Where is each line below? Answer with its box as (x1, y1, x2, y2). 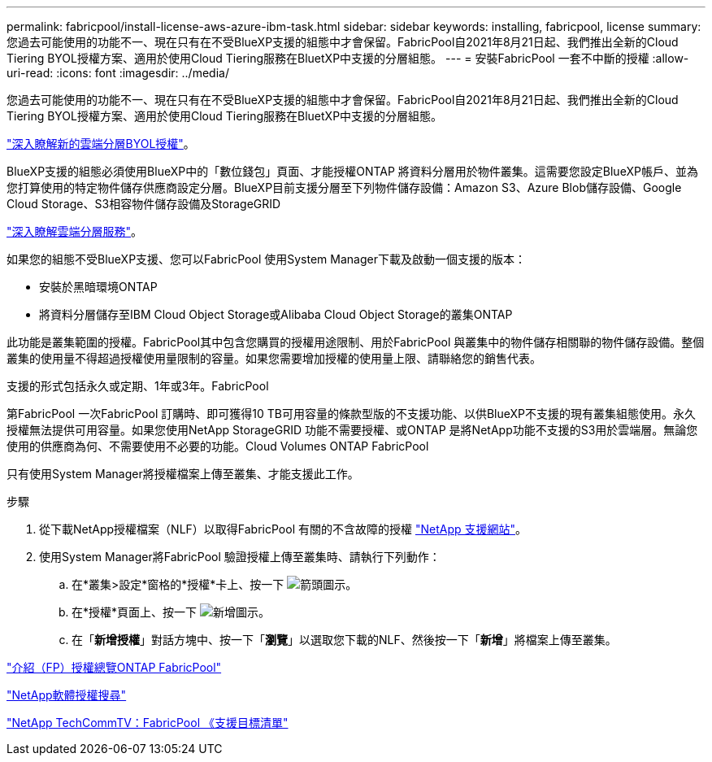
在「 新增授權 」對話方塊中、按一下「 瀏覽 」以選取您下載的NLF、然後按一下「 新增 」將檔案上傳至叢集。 (72, 633, 617, 647)
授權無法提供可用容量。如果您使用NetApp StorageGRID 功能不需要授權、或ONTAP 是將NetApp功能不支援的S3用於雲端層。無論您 (7, 423, 698, 437)
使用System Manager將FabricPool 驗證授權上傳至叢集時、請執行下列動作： (39, 550, 441, 564)
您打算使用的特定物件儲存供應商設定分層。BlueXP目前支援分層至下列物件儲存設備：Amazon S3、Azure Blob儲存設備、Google (7, 181, 682, 194)
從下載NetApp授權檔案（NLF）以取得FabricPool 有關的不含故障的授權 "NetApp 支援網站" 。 (39, 522, 527, 536)
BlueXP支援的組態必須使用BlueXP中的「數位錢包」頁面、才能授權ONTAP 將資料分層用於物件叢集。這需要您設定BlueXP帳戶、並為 (7, 164, 698, 178)
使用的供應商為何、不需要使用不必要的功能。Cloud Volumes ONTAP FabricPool (7, 439, 429, 453)
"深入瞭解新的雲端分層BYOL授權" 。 (7, 137, 195, 150)
